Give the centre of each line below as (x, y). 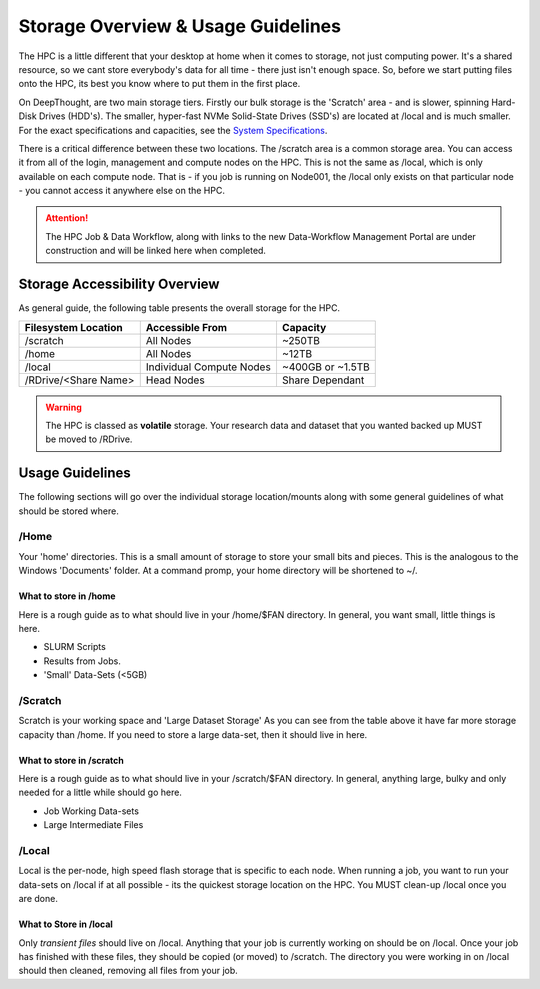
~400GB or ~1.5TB (325, 367)
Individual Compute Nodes (208, 367)
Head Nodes (175, 380)
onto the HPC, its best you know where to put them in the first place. (159, 84)
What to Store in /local (66, 924)
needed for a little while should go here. (100, 792)
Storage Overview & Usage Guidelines (180, 26)
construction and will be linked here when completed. (156, 251)
